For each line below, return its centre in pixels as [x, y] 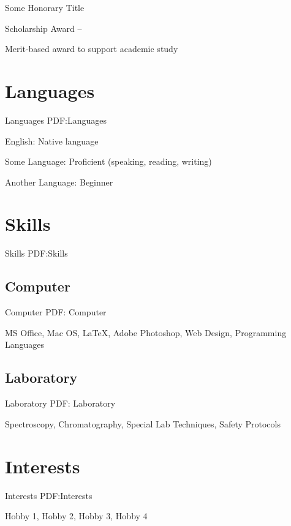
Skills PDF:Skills [36, 253]
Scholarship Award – [43, 28]
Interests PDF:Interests [49, 495]
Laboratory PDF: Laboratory [60, 403]
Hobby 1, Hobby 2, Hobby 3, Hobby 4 [76, 516]
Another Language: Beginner [59, 182]
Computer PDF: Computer [56, 312]
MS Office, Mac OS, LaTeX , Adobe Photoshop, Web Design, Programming [146, 332]
